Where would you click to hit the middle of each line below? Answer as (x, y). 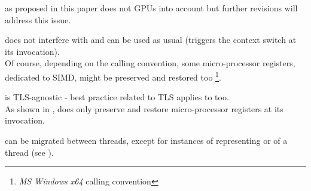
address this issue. (38, 19)
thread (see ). (29, 152)
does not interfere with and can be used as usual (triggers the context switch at (151, 40)
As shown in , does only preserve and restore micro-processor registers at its (144, 108)
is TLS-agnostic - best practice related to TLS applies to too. (117, 97)
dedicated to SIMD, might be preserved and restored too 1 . (113, 76)
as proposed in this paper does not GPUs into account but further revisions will (151, 8)
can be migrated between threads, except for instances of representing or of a (146, 140)
